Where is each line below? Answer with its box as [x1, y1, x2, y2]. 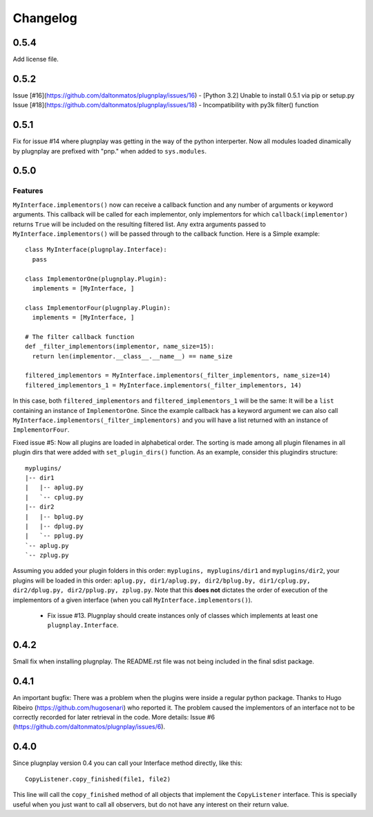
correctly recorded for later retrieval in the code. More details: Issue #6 [12, 713, 216, 722]
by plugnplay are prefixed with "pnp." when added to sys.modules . [12, 147, 207, 155]
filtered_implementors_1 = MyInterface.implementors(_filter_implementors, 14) [25, 381, 302, 389]
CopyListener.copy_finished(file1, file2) [25, 775, 171, 783]
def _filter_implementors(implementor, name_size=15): [25, 342, 215, 351]
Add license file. [12, 55, 59, 64]
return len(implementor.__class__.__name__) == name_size [32, 352, 233, 360]
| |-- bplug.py [25, 513, 84, 520]
